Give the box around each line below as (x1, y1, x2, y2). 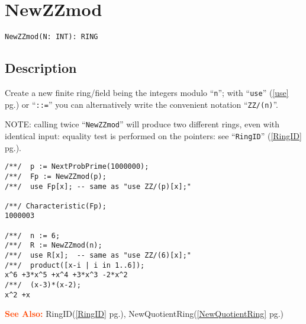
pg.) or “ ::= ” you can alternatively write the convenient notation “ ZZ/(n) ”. (5, 98, 279, 110)
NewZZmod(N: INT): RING (5, 33, 98, 41)
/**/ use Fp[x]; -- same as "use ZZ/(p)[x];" (5, 182, 191, 191)
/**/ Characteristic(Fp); (5, 201, 107, 210)
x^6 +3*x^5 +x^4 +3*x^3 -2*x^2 (5, 271, 128, 280)
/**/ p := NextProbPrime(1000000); (5, 162, 149, 171)
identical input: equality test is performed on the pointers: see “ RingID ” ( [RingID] (5, 129, 302, 142)
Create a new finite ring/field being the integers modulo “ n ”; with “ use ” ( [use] (5, 86, 289, 98)
